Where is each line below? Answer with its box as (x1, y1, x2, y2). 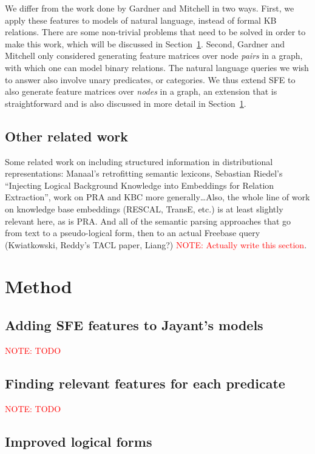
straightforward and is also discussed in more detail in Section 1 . (5, 97, 246, 109)
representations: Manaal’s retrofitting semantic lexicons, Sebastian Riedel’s (5, 167, 283, 180)
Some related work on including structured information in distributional (5, 155, 273, 168)
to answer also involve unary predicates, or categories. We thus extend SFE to (5, 73, 296, 86)
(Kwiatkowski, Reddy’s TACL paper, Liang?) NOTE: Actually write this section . (5, 238, 307, 251)
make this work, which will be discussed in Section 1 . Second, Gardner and (5, 37, 285, 50)
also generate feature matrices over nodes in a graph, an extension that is (5, 85, 277, 98)
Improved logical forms (5, 432, 152, 450)
